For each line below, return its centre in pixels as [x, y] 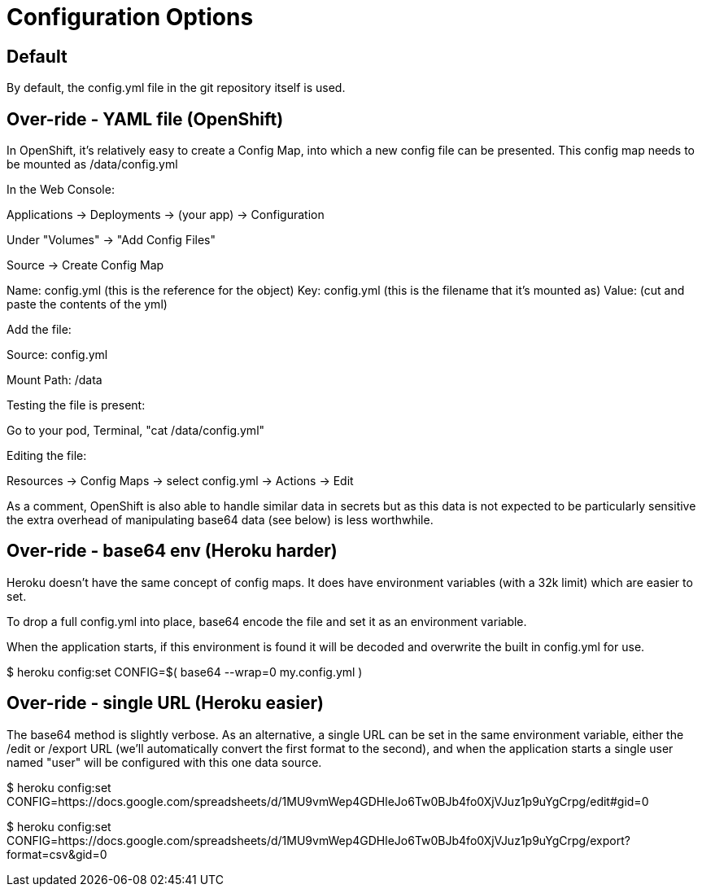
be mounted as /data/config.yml [92, 164]
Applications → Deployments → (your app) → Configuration [166, 215]
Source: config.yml [57, 355]
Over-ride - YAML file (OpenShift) [145, 119]
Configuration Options [130, 17]
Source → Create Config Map [85, 265]
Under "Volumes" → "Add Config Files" [111, 240]
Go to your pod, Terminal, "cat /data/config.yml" [136, 431]
